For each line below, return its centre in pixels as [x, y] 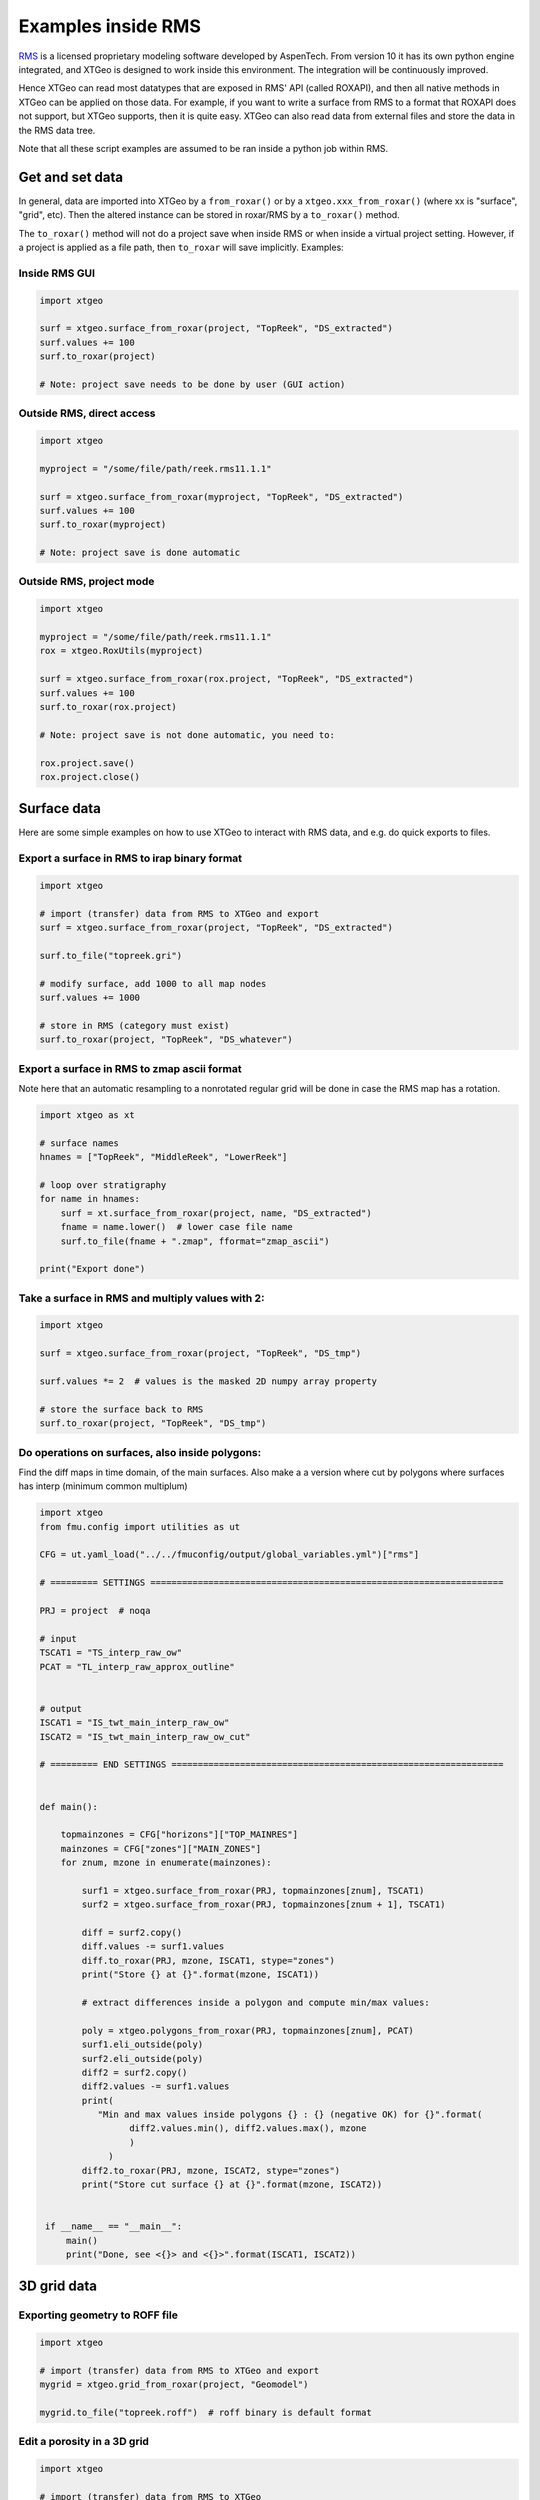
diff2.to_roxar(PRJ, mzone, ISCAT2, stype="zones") [211, 2170]
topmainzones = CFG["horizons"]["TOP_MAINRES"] [179, 1834]
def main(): [69, 1806]
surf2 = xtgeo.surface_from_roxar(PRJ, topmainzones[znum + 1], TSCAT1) [263, 1904]
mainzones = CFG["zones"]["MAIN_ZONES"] [161, 1848]
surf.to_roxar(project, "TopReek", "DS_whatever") [166, 1039]
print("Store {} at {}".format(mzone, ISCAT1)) [200, 1974]
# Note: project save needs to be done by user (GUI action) [192, 384]
